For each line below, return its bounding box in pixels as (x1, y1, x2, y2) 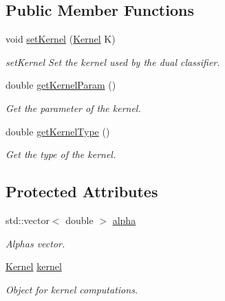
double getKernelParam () (6, 78, 116, 92)
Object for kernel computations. (6, 282, 138, 296)
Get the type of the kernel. (6, 147, 116, 161)
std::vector (6, 212, 50, 227)
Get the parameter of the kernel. (6, 100, 141, 115)
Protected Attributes (6, 181, 158, 202)
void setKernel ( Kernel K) (6, 32, 116, 46)
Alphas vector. (6, 236, 65, 250)
